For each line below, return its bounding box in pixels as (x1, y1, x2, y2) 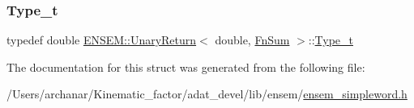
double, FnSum (215, 31, 290, 48)
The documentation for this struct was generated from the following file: (6, 58, 365, 75)
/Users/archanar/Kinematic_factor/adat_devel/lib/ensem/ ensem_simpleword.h (6, 85, 408, 102)
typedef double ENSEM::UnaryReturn (6, 31, 197, 48)
